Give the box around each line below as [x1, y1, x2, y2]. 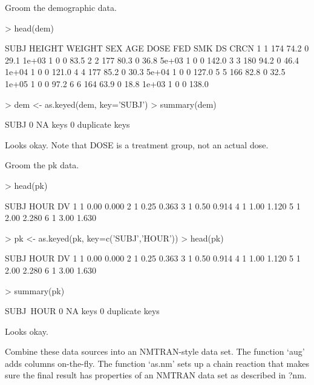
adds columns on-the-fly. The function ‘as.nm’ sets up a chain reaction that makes [5, 357, 309, 369]
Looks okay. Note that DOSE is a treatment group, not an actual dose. [5, 138, 269, 151]
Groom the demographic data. [5, 1, 117, 13]
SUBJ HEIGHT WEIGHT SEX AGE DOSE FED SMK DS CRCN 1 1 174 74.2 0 [5, 42, 309, 54]
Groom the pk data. [5, 159, 79, 171]
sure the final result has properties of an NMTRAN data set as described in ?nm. [5, 369, 307, 381]
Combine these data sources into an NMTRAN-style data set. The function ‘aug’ [5, 345, 305, 358]
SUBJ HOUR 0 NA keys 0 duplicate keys [5, 304, 160, 317]
